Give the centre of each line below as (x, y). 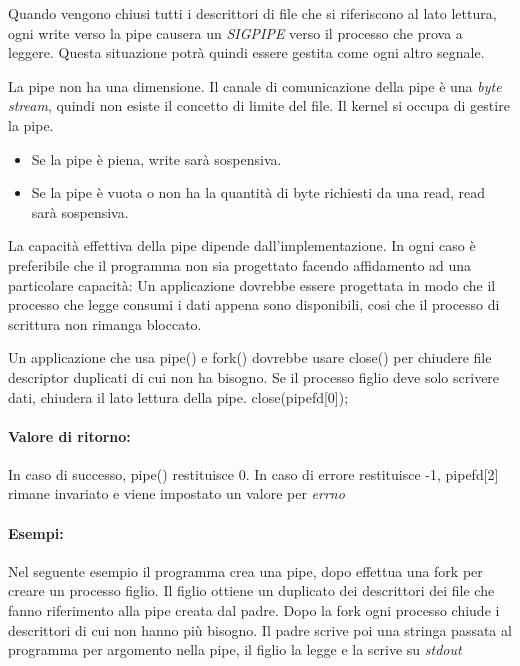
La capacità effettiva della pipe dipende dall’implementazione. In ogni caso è (242, 245)
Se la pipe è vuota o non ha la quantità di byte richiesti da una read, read (258, 192)
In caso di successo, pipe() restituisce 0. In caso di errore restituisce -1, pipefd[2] (253, 473)
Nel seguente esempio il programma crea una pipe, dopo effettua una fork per (245, 570)
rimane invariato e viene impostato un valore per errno (176, 493)
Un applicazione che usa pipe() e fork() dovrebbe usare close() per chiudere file (250, 357)
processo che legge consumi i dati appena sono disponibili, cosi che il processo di (254, 304)
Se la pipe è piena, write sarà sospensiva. (156, 158)
